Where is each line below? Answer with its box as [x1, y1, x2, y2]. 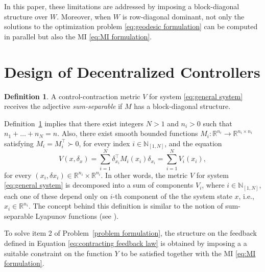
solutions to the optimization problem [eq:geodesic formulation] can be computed [4, 21, 258, 32]
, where [202, 179, 225, 190]
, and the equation [164, 138, 222, 148]
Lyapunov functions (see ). [35, 210, 119, 221]
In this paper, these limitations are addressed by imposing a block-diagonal [4, 1, 239, 11]
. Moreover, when [57, 11, 111, 21]
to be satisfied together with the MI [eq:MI [121, 247, 256, 258]
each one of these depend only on [4, 190, 108, 201]
